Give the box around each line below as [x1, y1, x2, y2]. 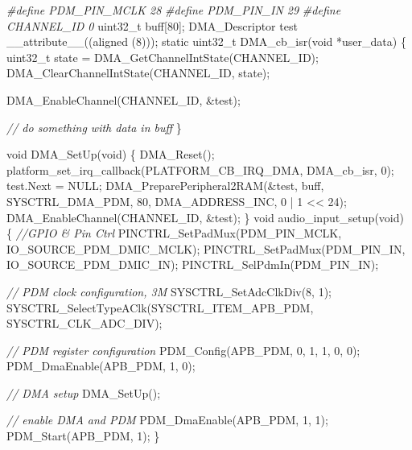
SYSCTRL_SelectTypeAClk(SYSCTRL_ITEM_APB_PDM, [6, 299, 314, 316]
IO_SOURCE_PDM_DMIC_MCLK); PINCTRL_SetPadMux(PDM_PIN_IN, [6, 240, 406, 257]
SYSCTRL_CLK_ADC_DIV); [6, 315, 163, 332]
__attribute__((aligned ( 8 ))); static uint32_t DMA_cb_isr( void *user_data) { [6, 33, 406, 50]
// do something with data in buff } [6, 118, 182, 135]
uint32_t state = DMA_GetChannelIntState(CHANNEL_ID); [6, 48, 319, 65]
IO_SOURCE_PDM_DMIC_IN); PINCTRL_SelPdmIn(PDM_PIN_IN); [6, 256, 379, 273]
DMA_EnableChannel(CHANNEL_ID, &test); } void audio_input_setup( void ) [6, 208, 404, 225]
